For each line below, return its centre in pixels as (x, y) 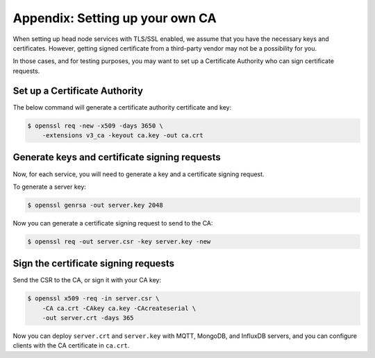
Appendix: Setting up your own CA (115, 18)
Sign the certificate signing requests (94, 264)
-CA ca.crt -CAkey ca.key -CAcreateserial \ (119, 308)
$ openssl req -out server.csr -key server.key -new (119, 241)
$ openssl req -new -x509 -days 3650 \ (95, 126)
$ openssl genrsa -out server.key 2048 (95, 205)
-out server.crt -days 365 (88, 318)
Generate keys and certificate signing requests (117, 157)
